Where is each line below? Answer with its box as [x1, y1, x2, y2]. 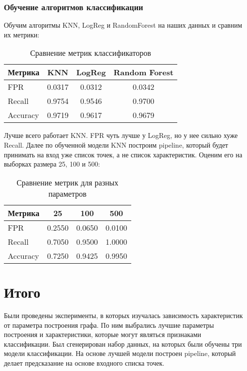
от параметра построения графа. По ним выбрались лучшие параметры [4, 320, 214, 330]
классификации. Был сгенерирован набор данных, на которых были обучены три [4, 338, 242, 349]
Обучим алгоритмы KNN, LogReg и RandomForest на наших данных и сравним [4, 20, 242, 30]
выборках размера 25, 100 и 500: [4, 159, 100, 169]
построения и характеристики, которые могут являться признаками [4, 329, 201, 339]
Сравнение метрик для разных [16, 176, 119, 188]
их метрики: [4, 29, 40, 39]
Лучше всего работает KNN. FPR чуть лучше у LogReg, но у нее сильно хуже [4, 130, 238, 140]
